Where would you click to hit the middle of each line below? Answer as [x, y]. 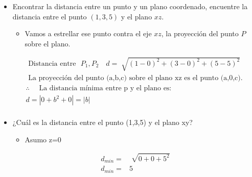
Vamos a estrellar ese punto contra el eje [88, 33]
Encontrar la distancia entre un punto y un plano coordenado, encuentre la [130, 6]
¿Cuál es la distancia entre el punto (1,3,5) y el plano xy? [102, 122]
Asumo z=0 [43, 139]
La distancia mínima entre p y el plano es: [105, 88]
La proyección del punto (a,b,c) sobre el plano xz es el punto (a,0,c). [135, 78]
